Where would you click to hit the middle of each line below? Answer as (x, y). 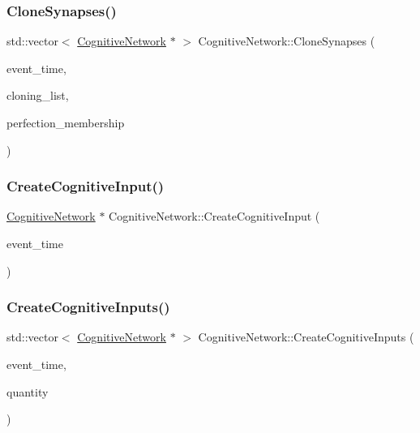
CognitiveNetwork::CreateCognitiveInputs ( (306, 337)
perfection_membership (66, 122)
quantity (28, 391)
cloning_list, (38, 95)
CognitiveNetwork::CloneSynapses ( (287, 41)
